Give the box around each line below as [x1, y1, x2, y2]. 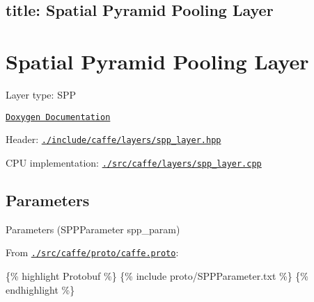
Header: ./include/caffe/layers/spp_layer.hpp [6, 132, 221, 146]
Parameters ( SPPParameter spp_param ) [6, 221, 180, 236]
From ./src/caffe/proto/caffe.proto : [6, 245, 179, 260]
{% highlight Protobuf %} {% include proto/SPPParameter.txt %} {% [6, 268, 308, 283]
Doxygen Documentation [6, 112, 111, 122]
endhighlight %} [6, 282, 75, 296]
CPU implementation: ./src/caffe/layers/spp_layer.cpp [6, 155, 262, 169]
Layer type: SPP [6, 87, 76, 101]
